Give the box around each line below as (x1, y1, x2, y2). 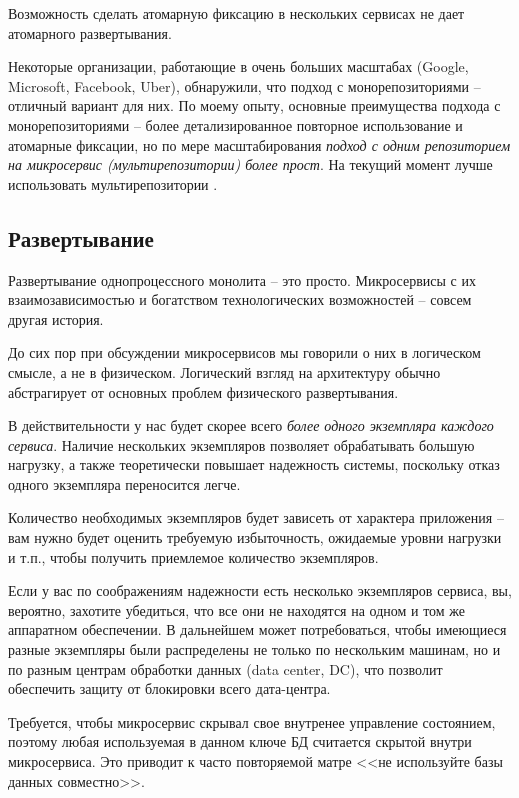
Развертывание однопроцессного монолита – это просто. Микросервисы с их (8, 269, 476, 290)
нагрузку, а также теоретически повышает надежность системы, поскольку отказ (8, 454, 500, 475)
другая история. (8, 308, 104, 329)
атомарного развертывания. (8, 22, 172, 43)
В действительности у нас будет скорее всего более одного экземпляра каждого (8, 415, 494, 436)
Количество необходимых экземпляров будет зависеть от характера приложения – (8, 507, 504, 528)
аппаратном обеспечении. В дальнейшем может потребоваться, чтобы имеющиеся (8, 619, 507, 640)
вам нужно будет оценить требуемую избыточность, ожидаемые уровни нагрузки (8, 527, 502, 548)
